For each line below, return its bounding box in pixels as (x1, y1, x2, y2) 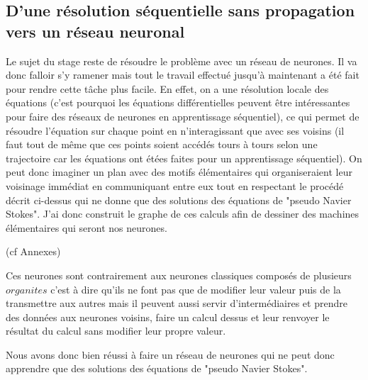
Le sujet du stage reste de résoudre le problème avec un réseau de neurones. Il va (6, 53, 357, 68)
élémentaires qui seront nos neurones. (6, 220, 167, 235)
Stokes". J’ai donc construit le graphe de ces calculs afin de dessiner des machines (6, 206, 359, 221)
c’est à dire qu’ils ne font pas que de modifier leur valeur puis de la (50, 281, 341, 296)
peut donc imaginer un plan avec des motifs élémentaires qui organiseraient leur (6, 164, 352, 179)
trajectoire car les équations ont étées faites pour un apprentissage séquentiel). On (6, 150, 362, 165)
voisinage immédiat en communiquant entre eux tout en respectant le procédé (6, 178, 344, 193)
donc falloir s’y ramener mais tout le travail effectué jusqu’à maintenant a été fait (6, 67, 359, 82)
